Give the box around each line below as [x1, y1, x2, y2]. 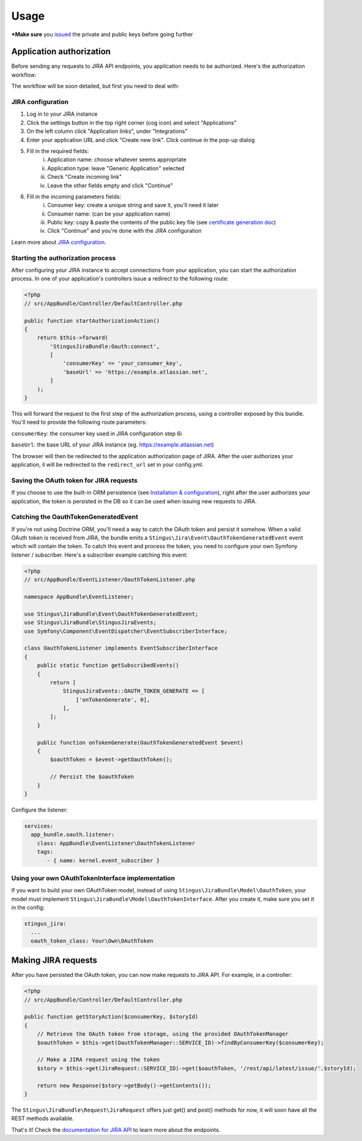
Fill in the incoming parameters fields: [26, 193, 122, 200]
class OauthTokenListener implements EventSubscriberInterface [24, 645, 218, 652]
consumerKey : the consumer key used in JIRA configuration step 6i [11, 429, 182, 437]
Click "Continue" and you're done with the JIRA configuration [47, 227, 202, 235]
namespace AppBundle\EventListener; [24, 593, 135, 600]
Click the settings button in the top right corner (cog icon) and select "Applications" [26, 119, 237, 126]
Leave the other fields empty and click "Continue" [47, 181, 174, 189]
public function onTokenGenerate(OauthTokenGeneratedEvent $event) [37, 739, 244, 746]
